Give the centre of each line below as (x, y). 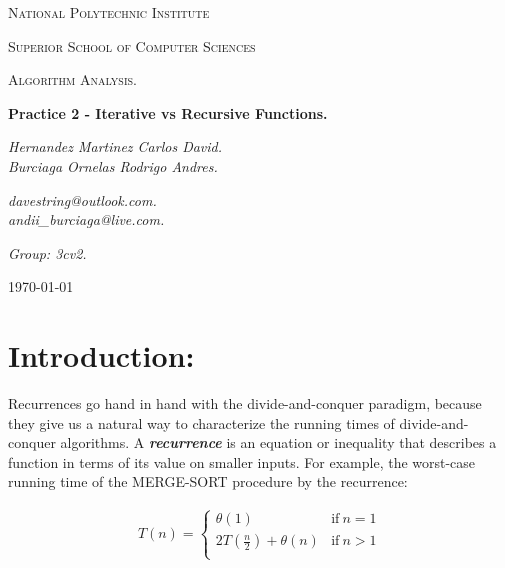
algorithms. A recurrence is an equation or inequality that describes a (278, 442)
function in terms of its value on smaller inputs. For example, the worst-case (242, 461)
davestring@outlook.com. (82, 199)
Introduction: (101, 355)
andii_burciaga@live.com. (86, 219)
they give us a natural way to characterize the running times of (201, 422)
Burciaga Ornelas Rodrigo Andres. (113, 165)
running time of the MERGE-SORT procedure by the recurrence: (208, 481)
